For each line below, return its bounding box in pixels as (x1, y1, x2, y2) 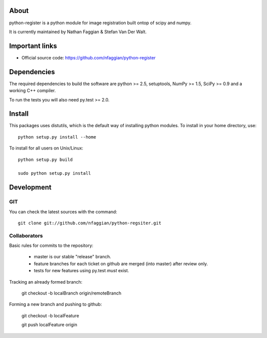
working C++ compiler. (9, 88, 56, 94)
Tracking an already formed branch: (9, 279, 83, 285)
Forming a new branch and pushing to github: (9, 301, 102, 307)
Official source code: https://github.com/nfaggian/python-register (21, 54, 156, 60)
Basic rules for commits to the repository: (9, 242, 93, 248)
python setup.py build (18, 156, 73, 162)
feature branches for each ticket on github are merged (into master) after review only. (34, 260, 208, 267)
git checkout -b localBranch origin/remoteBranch (21, 290, 122, 296)
